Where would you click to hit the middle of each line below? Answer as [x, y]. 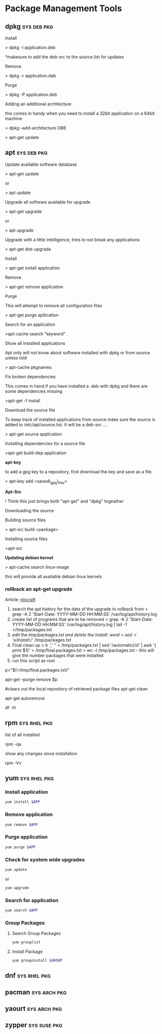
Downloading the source [30, 510]
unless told [16, 358]
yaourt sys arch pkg [33, 1009]
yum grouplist [26, 942]
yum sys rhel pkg [30, 778]
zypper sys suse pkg [34, 1025]
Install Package [27, 952]
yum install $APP [23, 802]
